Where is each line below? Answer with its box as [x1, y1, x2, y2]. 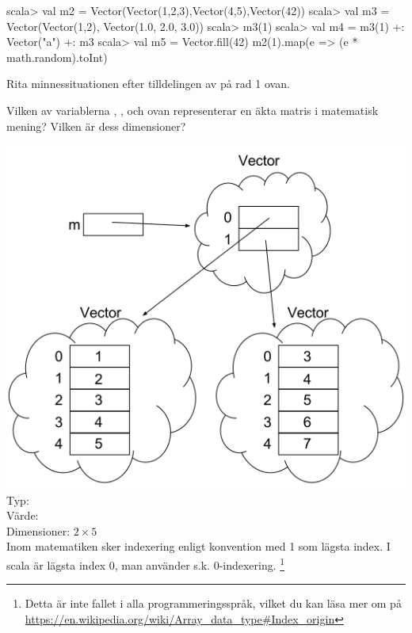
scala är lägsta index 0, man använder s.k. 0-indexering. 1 [6, 554, 285, 573]
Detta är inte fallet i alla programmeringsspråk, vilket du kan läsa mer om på [25, 595, 402, 612]
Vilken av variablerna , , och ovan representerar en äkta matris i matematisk [6, 101, 379, 118]
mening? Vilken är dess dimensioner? [6, 117, 186, 134]
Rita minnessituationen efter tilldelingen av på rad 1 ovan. [6, 75, 290, 92]
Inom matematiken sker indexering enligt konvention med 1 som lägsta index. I [6, 538, 391, 555]
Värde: [6, 507, 39, 524]
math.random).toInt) [6, 48, 108, 65]
